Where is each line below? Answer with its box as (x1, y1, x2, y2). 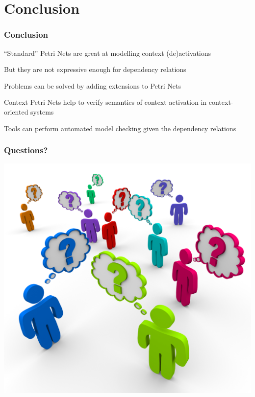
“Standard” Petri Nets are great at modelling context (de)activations (4, 47, 211, 58)
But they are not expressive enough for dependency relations (4, 64, 186, 74)
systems (30, 106, 54, 117)
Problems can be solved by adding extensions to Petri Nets (4, 80, 181, 91)
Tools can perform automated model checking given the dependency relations (4, 123, 236, 133)
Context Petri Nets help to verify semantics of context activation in (4, 97, 207, 107)
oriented (4, 106, 28, 117)
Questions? (4, 144, 48, 156)
